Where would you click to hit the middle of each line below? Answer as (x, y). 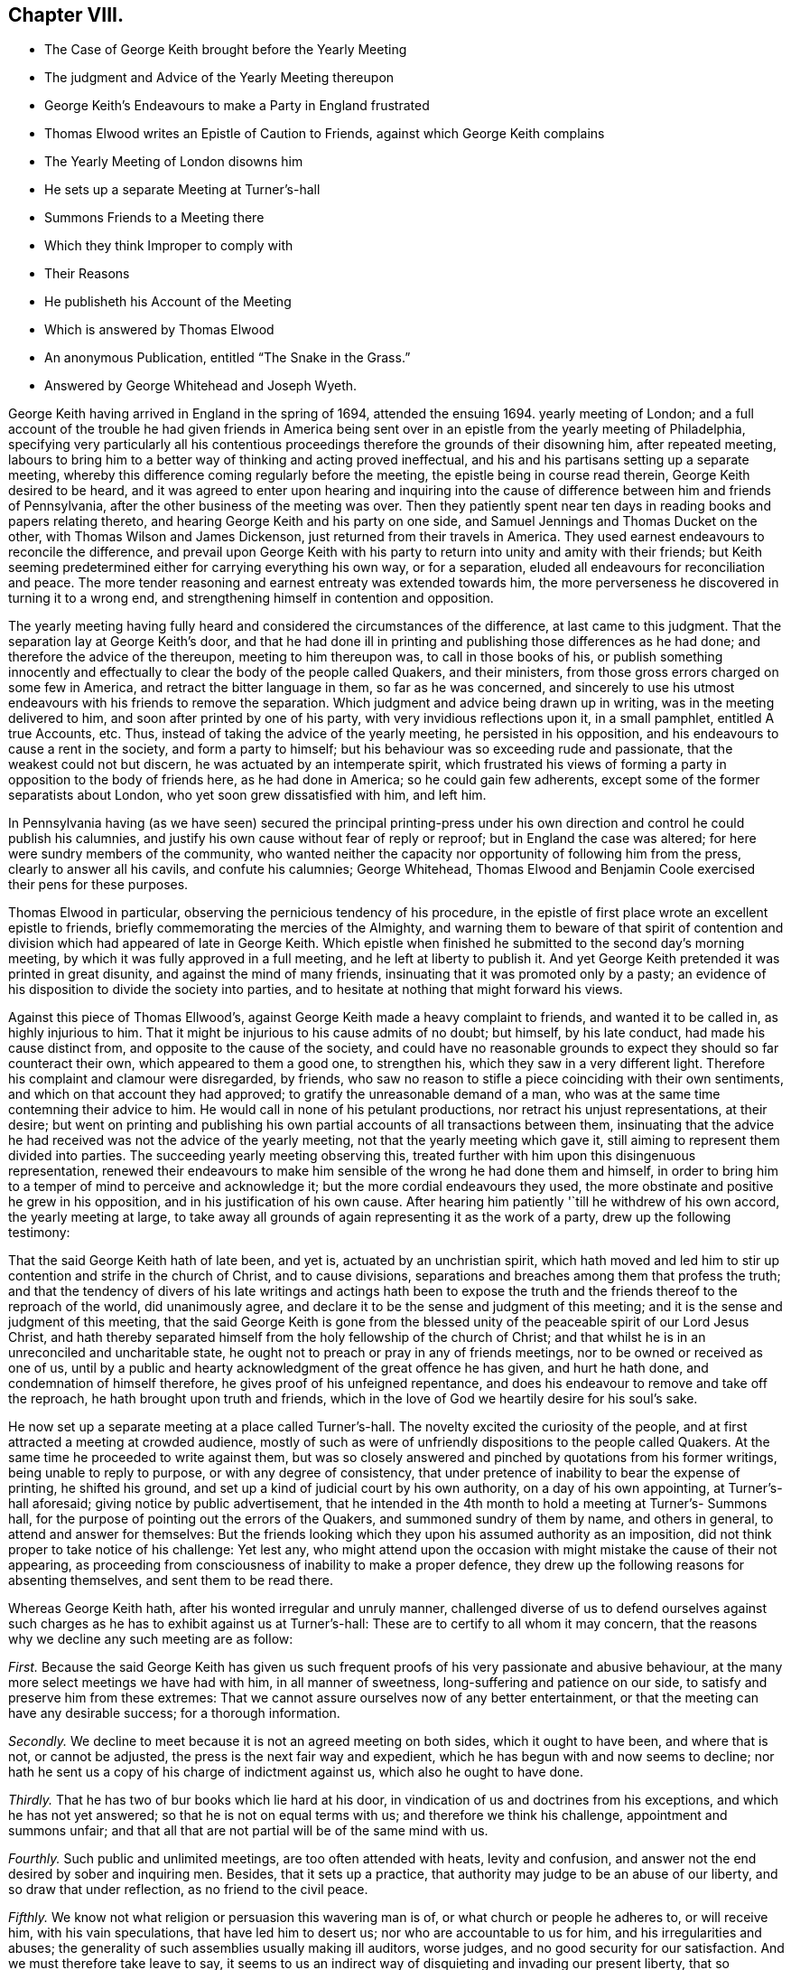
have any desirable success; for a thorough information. (174, 1713)
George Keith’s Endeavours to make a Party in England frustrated (237, 106)
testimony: (39, 1233)
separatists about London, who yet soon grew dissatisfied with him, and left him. (247, 795)
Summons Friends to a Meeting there (154, 218)
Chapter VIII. (66, 15)
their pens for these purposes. (98, 885)
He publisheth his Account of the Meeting (168, 302)
